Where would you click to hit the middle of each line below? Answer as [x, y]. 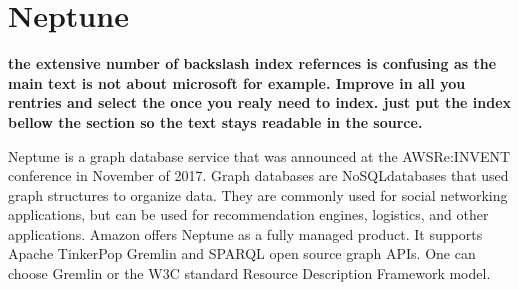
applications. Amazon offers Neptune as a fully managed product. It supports [245, 233]
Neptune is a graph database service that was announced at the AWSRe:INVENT [259, 155]
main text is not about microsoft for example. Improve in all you [237, 82]
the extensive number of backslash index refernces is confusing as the [252, 63]
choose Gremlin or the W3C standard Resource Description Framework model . [249, 273]
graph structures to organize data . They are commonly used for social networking [258, 194]
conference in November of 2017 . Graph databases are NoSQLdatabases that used [258, 175]
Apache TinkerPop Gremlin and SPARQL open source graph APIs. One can [242, 253]
